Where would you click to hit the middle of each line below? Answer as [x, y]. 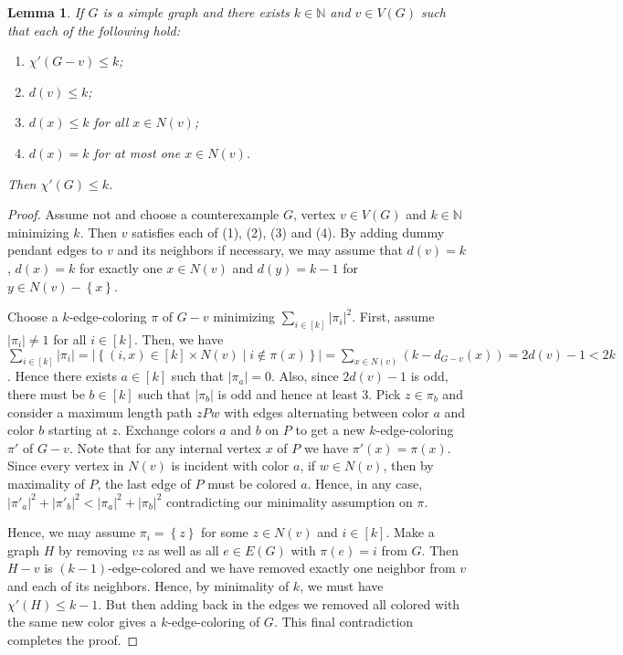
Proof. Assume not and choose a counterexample [143, 214]
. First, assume [393, 317]
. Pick [385, 394]
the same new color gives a [82, 622]
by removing [93, 549]
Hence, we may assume [72, 532]
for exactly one [121, 267]
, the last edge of [144, 483]
